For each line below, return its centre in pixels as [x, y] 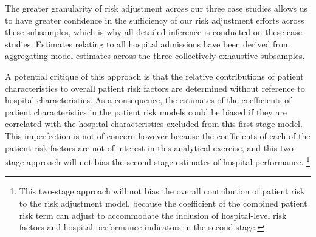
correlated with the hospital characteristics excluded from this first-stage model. [154, 124]
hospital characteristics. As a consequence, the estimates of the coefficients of [148, 100]
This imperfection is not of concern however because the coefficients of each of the [158, 135]
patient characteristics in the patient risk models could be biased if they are [146, 112]
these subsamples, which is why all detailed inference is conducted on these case [154, 32]
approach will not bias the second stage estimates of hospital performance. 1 [168, 161]
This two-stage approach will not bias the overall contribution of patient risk [162, 191]
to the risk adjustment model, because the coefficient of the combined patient [163, 203]
